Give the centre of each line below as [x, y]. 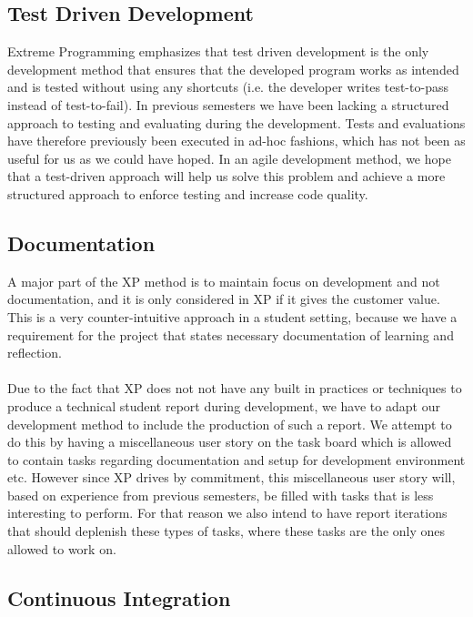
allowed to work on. [62, 548]
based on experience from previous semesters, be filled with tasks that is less [221, 495]
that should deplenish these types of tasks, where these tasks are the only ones [226, 531]
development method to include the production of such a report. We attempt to [230, 424]
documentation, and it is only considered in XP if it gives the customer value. [224, 299]
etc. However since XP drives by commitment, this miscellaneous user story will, [231, 477]
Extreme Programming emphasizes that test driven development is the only [218, 51]
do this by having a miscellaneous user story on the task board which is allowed [230, 442]
